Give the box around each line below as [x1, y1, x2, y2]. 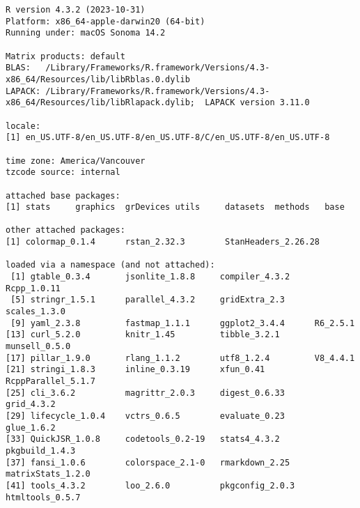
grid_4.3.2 [6, 399, 56, 410]
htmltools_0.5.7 [6, 492, 81, 502]
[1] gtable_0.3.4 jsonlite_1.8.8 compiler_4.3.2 [10, 272, 290, 282]
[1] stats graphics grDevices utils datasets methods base [6, 202, 345, 213]
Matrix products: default [6, 51, 125, 61]
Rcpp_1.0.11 [6, 283, 61, 293]
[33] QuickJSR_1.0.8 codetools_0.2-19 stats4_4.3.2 [6, 434, 280, 445]
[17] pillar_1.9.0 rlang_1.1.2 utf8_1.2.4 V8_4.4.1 [6, 353, 355, 363]
